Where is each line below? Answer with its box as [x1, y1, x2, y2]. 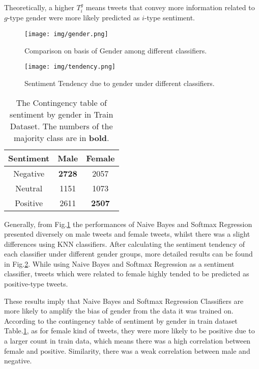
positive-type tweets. [4, 278, 68, 289]
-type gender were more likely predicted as [7, 12, 140, 23]
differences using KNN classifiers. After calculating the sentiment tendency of [4, 238, 245, 249]
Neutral [15, 182, 43, 194]
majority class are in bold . [13, 131, 109, 144]
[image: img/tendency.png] [24, 63, 116, 71]
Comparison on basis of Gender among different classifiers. [24, 45, 207, 55]
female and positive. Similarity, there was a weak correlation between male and [4, 345, 250, 356]
